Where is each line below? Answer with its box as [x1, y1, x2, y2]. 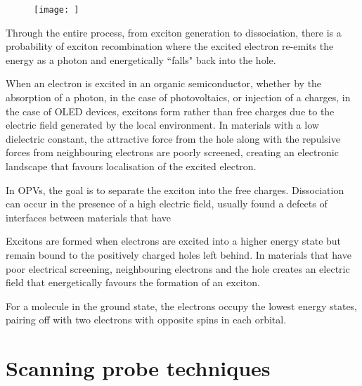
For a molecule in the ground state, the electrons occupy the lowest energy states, [6, 298, 358, 313]
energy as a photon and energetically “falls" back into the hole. [6, 52, 276, 67]
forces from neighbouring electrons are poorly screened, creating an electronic [6, 145, 339, 160]
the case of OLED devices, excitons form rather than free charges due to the [6, 103, 335, 118]
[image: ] [34, 5, 79, 15]
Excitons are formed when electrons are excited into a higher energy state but [6, 233, 342, 248]
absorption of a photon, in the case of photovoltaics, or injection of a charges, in [6, 90, 351, 105]
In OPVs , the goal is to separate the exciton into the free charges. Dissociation [6, 182, 344, 197]
